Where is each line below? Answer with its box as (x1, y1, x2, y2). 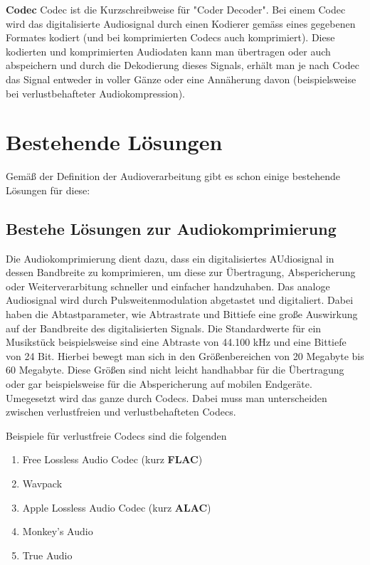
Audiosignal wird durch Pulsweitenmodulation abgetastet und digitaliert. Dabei (6, 292, 354, 307)
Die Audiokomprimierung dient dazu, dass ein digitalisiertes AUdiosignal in (6, 250, 334, 265)
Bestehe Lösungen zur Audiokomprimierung (6, 217, 337, 239)
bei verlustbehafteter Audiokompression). (6, 85, 185, 100)
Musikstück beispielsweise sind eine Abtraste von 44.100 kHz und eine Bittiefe (6, 334, 347, 349)
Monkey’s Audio (22, 524, 93, 539)
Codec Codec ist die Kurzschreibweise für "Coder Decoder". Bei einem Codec (6, 2, 346, 16)
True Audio (22, 547, 73, 562)
